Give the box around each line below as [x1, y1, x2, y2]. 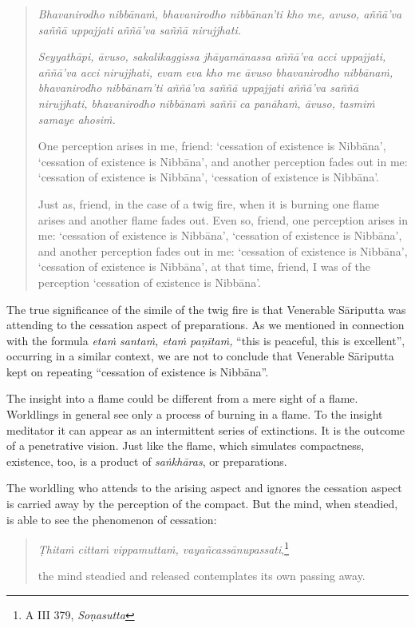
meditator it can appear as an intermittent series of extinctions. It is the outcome [6, 421, 405, 438]
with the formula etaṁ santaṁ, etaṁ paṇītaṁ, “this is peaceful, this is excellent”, [6, 332, 405, 348]
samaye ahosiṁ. [38, 110, 116, 127]
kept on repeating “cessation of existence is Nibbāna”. [6, 363, 269, 380]
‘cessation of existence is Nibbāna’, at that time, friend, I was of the [38, 258, 370, 275]
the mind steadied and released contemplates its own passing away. [38, 567, 366, 584]
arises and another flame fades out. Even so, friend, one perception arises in [38, 211, 409, 228]
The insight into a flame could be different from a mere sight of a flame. [6, 390, 358, 407]
